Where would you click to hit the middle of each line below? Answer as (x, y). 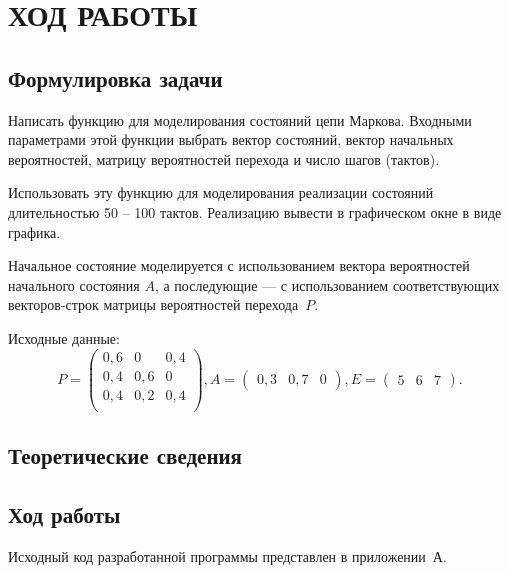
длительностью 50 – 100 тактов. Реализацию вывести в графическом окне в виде (255, 211)
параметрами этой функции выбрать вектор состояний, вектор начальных (231, 139)
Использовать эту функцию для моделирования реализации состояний (221, 192)
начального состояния (74, 284)
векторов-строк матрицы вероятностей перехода (153, 304)
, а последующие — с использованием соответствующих (327, 284)
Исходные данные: (64, 337)
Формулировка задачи (115, 77)
